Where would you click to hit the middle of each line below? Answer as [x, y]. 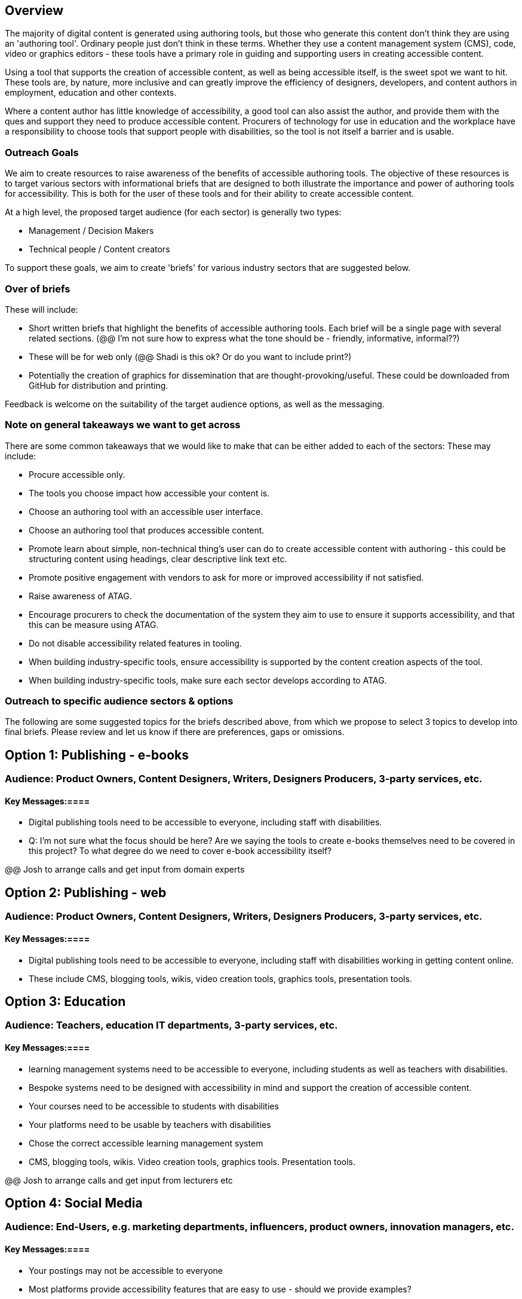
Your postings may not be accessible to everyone [126, 1270]
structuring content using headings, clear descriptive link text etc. [158, 559]
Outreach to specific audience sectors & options [119, 701]
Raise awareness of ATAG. [80, 596]
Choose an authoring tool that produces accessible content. [147, 530]
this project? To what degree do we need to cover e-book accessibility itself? [180, 851]
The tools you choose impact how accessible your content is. [149, 493]
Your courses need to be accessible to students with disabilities [154, 1106]
